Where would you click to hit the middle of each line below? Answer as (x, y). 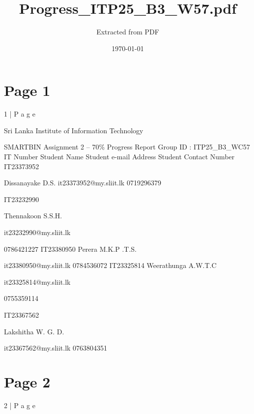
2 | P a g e (20, 405)
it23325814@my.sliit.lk (37, 281)
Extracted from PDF (128, 32)
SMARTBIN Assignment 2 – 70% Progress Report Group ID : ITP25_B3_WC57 (127, 147)
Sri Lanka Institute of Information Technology (74, 130)
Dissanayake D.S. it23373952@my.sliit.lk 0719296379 (83, 183)
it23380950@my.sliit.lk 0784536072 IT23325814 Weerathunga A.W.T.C (110, 265)
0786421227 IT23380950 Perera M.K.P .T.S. (70, 249)
